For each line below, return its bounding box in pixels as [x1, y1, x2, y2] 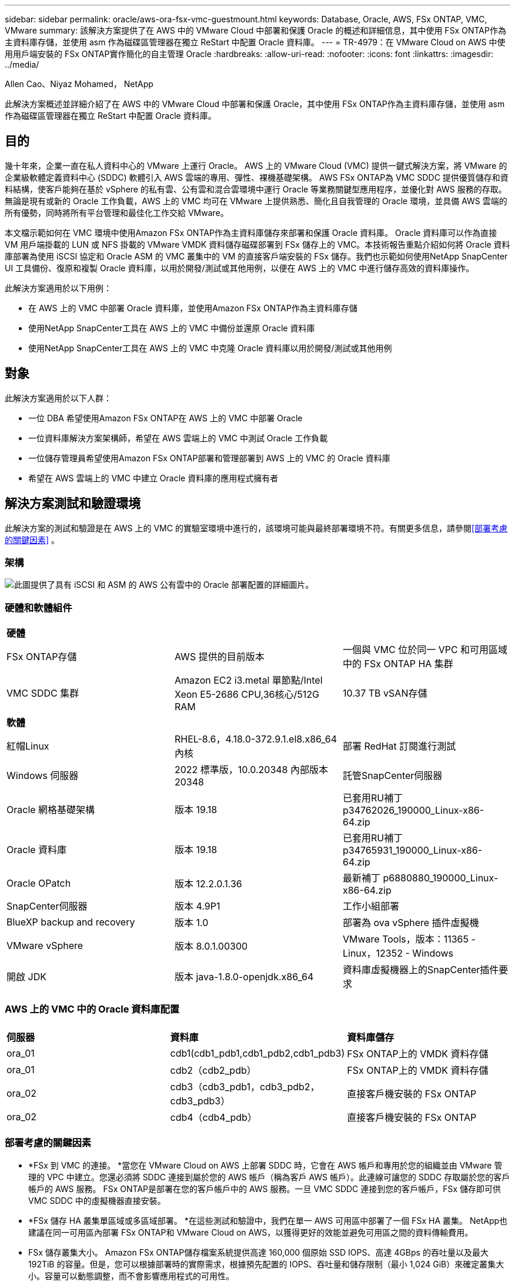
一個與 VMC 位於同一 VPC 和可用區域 [342, 644, 508, 656]
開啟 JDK [6, 971, 46, 983]
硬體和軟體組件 [5, 601, 72, 614]
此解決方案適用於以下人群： [5, 392, 112, 403]
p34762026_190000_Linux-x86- [342, 804, 484, 817]
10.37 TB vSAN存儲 [342, 687, 427, 700]
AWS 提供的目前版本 [174, 651, 265, 663]
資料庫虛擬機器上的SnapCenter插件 [342, 964, 499, 976]
